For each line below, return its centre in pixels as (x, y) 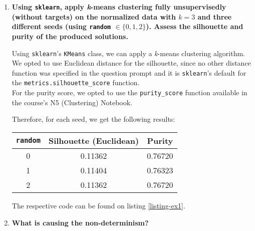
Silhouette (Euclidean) (94, 140)
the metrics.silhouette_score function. (76, 82)
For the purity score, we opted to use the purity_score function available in (130, 92)
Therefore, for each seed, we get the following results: (93, 119)
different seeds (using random (61, 26)
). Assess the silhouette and (195, 26)
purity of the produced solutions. (70, 36)
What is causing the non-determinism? (80, 222)
